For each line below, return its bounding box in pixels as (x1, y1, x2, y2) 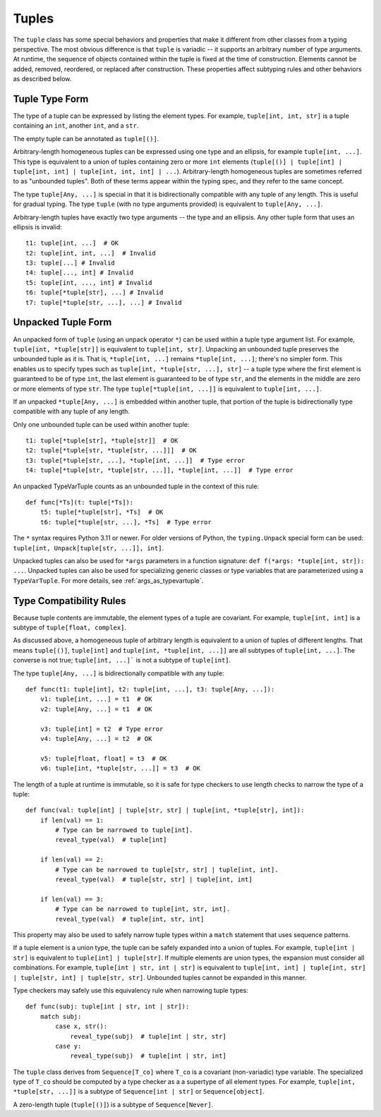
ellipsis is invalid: (13, 222, 63, 231)
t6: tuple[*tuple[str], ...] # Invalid (25, 289, 164, 296)
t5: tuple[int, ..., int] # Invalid (25, 279, 152, 286)
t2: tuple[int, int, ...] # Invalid (25, 249, 157, 257)
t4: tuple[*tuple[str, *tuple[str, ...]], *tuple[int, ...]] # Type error (25, 466, 294, 474)
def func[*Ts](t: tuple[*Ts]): (25, 498, 134, 507)
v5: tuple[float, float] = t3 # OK (40, 754, 167, 762)
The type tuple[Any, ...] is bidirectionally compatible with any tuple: (13, 669, 224, 677)
